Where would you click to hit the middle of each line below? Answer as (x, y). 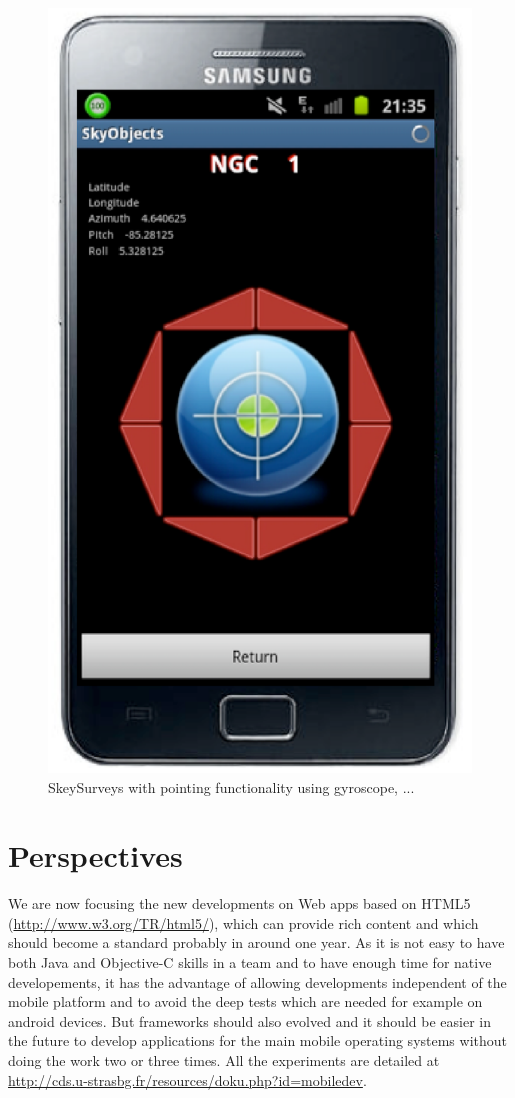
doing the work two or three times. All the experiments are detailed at (224, 1060)
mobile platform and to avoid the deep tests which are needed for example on (245, 1001)
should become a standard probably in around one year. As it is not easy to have (256, 942)
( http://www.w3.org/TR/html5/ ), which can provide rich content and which (243, 922)
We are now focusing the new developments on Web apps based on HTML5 (239, 903)
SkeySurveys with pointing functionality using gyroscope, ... (231, 786)
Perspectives (95, 855)
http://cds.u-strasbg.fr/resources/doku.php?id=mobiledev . (187, 1079)
